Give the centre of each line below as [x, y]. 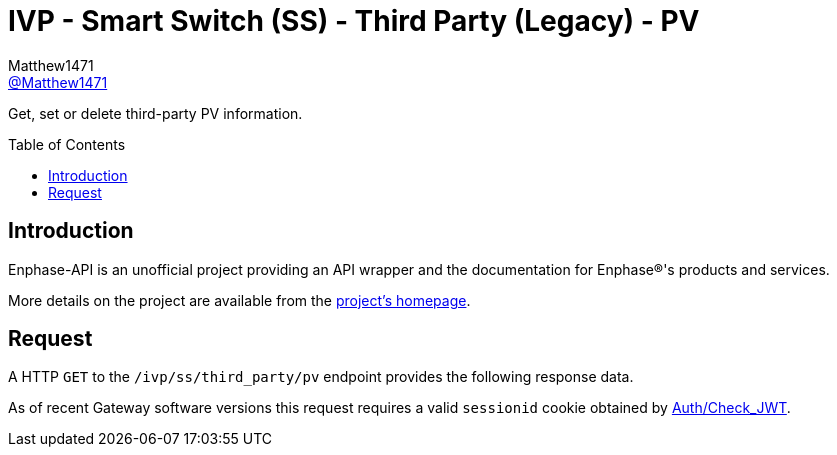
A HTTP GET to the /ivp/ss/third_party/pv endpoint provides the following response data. [321, 377]
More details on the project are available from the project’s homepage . [239, 300]
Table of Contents [67, 144]
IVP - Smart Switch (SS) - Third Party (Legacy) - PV [354, 21]
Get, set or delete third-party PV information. [155, 113]
